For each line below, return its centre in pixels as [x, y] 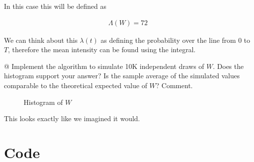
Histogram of [43, 102]
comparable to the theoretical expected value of [76, 85]
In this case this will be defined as [55, 6]
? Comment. [174, 85]
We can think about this [41, 40]
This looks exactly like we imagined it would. [72, 118]
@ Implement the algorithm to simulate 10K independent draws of [104, 66]
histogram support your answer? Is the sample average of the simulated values [122, 76]
